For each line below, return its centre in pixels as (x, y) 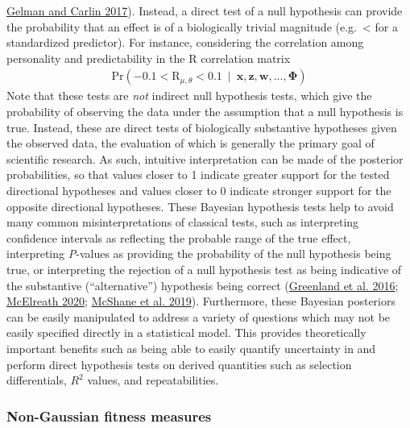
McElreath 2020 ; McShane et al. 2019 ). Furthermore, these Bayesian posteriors (201, 301)
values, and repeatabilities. (153, 380)
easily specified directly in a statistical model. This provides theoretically (186, 332)
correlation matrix (246, 58)
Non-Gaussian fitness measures (109, 416)
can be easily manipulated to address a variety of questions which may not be (199, 316)
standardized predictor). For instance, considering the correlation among (185, 42)
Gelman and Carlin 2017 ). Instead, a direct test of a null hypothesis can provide (205, 10)
